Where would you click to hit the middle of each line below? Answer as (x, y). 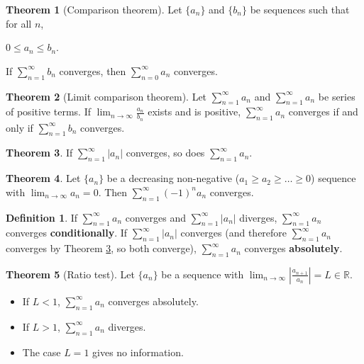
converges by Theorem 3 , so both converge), (101, 248)
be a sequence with (203, 274)
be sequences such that (300, 9)
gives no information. (138, 352)
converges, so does (165, 153)
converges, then (93, 70)
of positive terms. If (48, 112)
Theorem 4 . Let (43, 178)
